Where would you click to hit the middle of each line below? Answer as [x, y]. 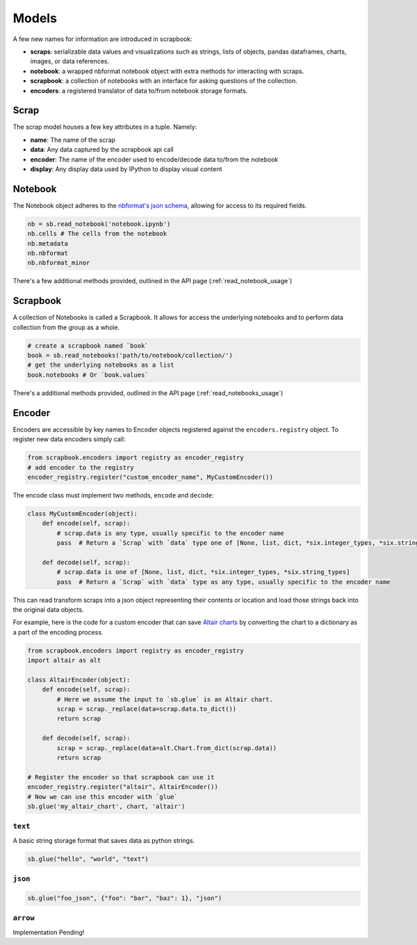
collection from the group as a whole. [66, 327]
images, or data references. [70, 61]
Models [35, 18]
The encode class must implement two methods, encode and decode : [114, 495]
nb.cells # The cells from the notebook [97, 234]
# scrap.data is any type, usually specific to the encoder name [170, 533]
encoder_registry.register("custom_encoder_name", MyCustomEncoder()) [150, 477]
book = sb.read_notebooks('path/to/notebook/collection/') [130, 356]
